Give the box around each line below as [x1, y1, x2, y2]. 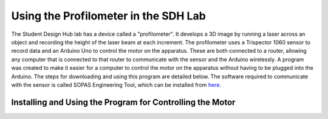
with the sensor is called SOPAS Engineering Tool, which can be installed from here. [11, 81, 222, 88]
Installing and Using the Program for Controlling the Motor [11, 97, 236, 107]
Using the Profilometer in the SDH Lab [11, 9, 206, 22]
